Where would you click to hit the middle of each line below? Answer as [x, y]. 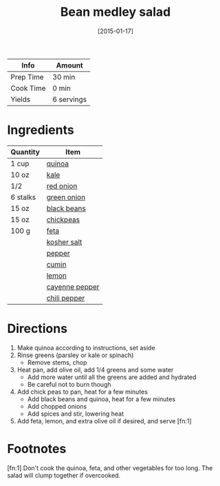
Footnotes [37, 449]
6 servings [70, 99]
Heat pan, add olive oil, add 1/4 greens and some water [95, 369]
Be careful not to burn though [69, 384]
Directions [37, 329]
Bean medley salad [115, 12]
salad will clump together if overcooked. [64, 475]
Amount [70, 65]
